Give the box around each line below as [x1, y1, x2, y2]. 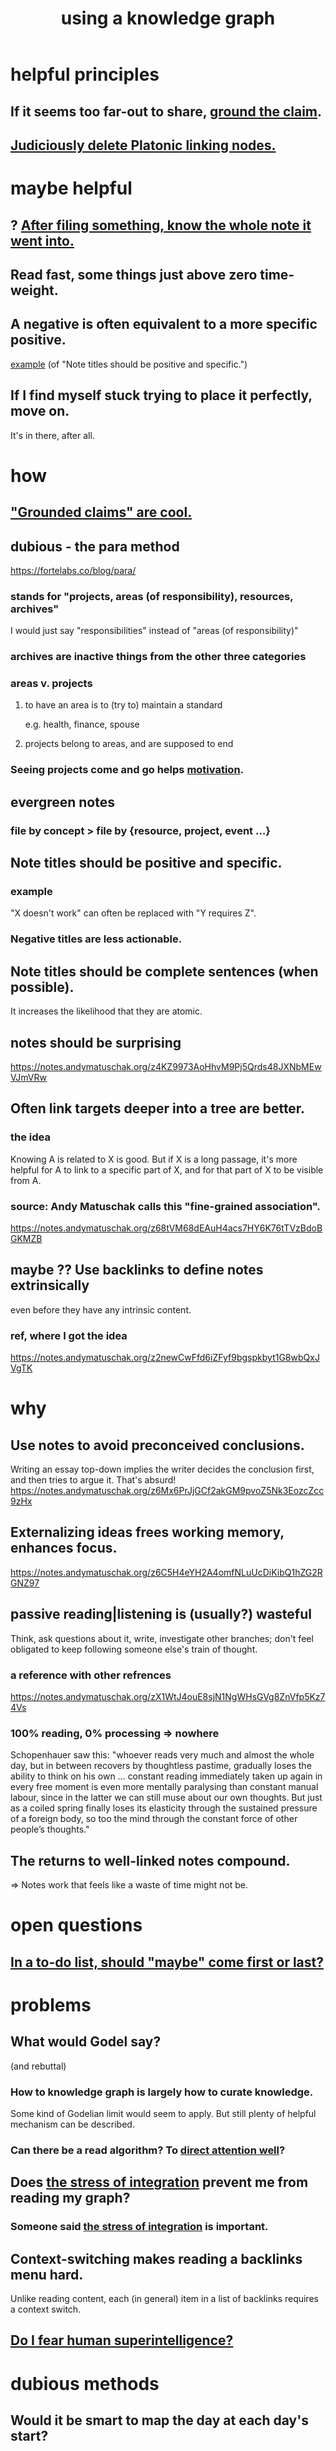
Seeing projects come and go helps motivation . [10, 763, 245, 777]
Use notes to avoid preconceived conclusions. [10, 1437, 305, 1454]
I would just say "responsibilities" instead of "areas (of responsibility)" [10, 625, 299, 637]
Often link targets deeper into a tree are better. [10, 1100, 306, 1117]
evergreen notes [10, 793, 115, 811]
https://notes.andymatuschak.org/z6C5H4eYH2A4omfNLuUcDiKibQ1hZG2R [10, 1566, 323, 1578]
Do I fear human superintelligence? [10, 2332, 234, 2349]
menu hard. [10, 2266, 84, 2283]
